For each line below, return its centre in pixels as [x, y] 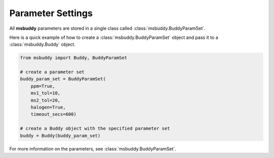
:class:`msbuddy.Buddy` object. [42, 44]
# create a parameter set [52, 72]
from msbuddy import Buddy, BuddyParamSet [74, 58]
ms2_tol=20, [46, 100]
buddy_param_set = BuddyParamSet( [63, 79]
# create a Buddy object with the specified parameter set [95, 128]
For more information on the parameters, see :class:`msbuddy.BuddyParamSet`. [93, 148]
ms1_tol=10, [46, 93]
